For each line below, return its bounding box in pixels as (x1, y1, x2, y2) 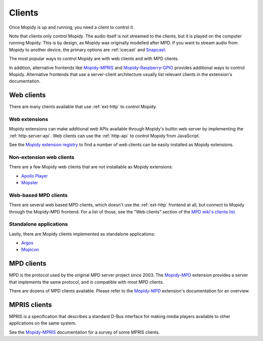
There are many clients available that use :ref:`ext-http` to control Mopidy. (9, 104, 157, 109)
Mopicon (21, 247, 39, 252)
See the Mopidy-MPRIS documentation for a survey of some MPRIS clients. (9, 329, 160, 335)
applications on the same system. (9, 320, 76, 326)
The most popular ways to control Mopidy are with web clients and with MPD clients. (9, 56, 179, 62)
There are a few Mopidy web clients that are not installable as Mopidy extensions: (9, 164, 173, 170)
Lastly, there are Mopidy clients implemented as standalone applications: (9, 231, 155, 237)
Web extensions (9, 116, 48, 123)
